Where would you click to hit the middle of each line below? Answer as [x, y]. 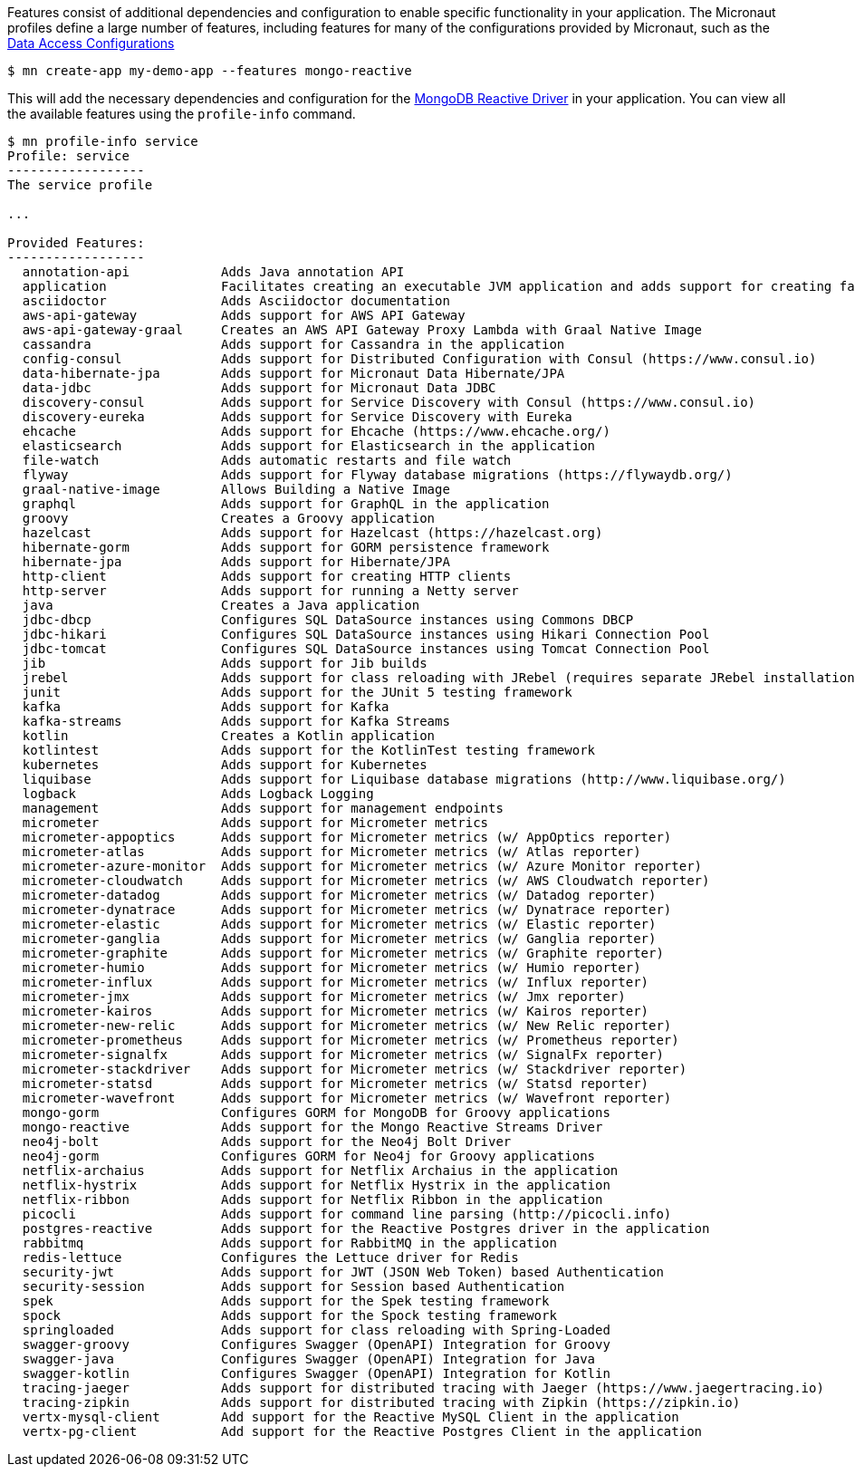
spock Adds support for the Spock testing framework [289, 1315]
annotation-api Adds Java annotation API [213, 272]
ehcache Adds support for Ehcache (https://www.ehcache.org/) [316, 431]
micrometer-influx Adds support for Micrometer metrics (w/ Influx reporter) [336, 982]
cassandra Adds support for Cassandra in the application [293, 344]
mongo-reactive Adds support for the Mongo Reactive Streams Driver [312, 1127]
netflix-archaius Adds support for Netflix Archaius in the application [320, 1171]
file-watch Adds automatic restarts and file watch [267, 460]
